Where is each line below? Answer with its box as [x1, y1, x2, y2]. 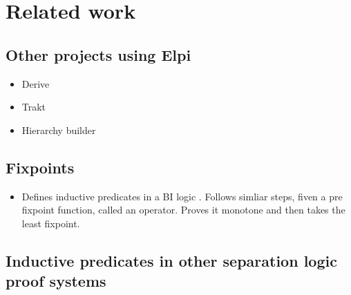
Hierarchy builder [21, 122, 96, 137]
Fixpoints [6, 156, 75, 178]
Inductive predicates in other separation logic [6, 249, 337, 271]
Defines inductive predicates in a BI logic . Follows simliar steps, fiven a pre [21, 189, 343, 203]
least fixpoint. [21, 216, 80, 230]
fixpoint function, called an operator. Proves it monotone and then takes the [21, 202, 345, 217]
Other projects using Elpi [6, 44, 191, 65]
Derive [21, 76, 50, 91]
